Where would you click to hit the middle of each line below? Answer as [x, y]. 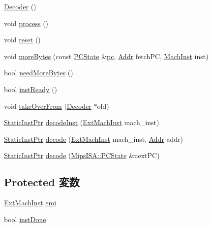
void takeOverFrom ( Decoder [48, 106]
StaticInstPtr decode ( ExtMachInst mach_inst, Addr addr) [94, 139]
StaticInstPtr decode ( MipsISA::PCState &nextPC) [82, 155]
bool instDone [25, 219]
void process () [26, 23]
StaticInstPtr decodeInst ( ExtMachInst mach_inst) [82, 122]
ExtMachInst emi [30, 203]
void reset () [22, 40]
